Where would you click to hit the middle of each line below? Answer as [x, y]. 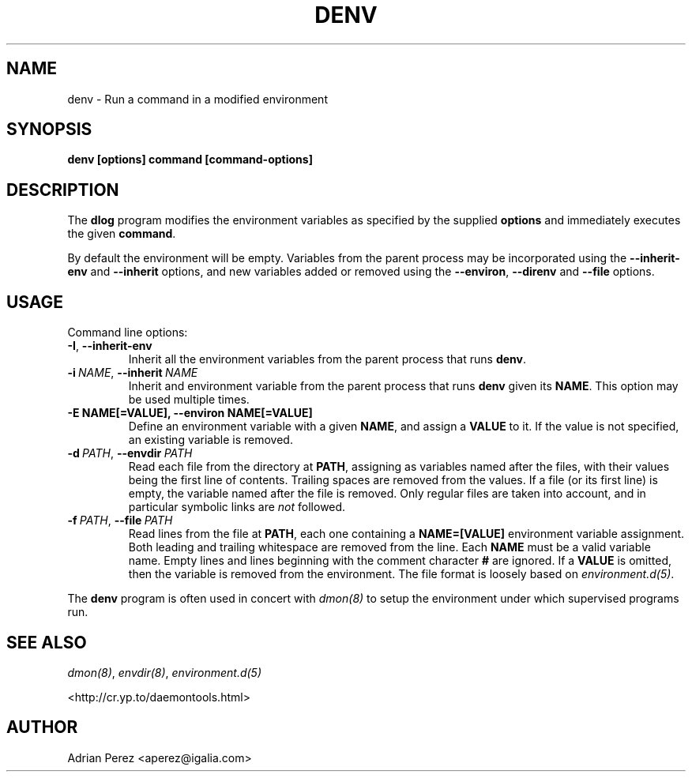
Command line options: [128, 333]
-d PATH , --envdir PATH [130, 453]
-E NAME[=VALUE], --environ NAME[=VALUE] [190, 413]
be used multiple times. [189, 400]
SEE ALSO [47, 642]
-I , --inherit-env [110, 346]
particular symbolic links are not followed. [237, 507]
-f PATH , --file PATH [120, 521]
